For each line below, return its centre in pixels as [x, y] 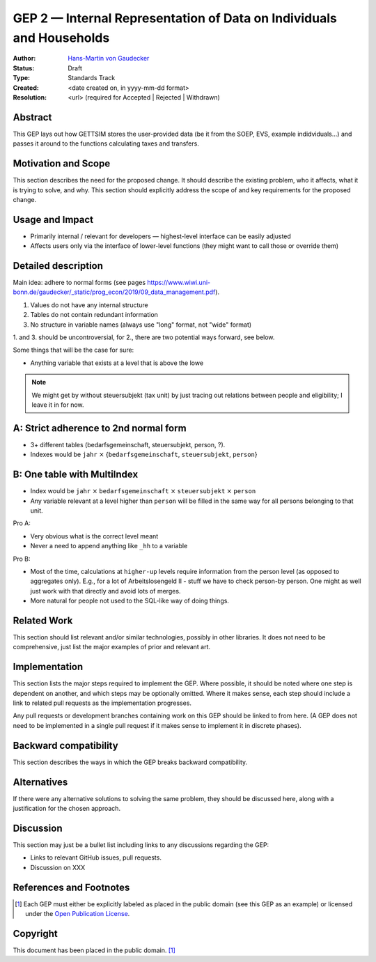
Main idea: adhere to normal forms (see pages [79, 283]
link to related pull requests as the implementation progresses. [102, 703]
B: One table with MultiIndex [76, 475]
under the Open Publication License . [78, 914]
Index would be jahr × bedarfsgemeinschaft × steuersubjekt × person [143, 491]
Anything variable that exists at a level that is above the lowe [117, 363]
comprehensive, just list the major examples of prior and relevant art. [112, 647]
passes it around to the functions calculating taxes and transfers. [106, 143]
